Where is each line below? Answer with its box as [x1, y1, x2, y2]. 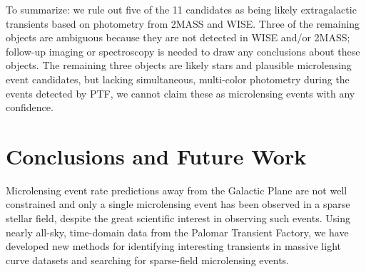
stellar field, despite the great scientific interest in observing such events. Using [6, 211, 350, 226]
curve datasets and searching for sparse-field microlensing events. [6, 252, 289, 267]
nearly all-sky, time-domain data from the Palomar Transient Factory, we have [6, 224, 349, 239]
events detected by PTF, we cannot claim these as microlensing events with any [6, 85, 355, 100]
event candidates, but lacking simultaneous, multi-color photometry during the [6, 71, 350, 86]
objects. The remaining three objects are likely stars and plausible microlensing [6, 58, 352, 73]
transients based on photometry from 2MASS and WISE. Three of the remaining [6, 16, 360, 31]
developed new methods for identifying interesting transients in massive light [6, 239, 341, 253]
